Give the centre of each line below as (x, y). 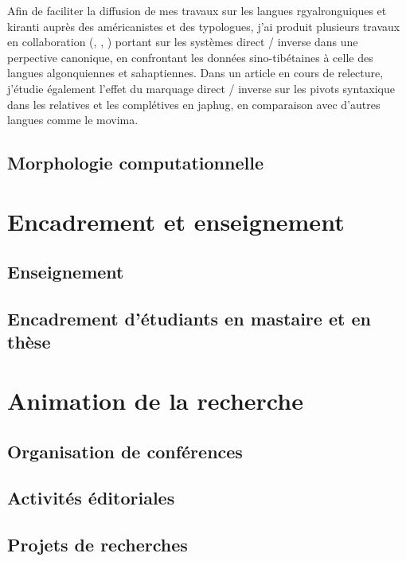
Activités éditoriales (91, 498)
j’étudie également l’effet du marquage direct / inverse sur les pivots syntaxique (201, 88)
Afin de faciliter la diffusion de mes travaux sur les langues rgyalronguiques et (197, 10)
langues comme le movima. (73, 120)
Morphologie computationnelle (135, 163)
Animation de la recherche (155, 401)
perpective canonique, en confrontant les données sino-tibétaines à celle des (190, 57)
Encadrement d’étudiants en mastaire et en (189, 319)
